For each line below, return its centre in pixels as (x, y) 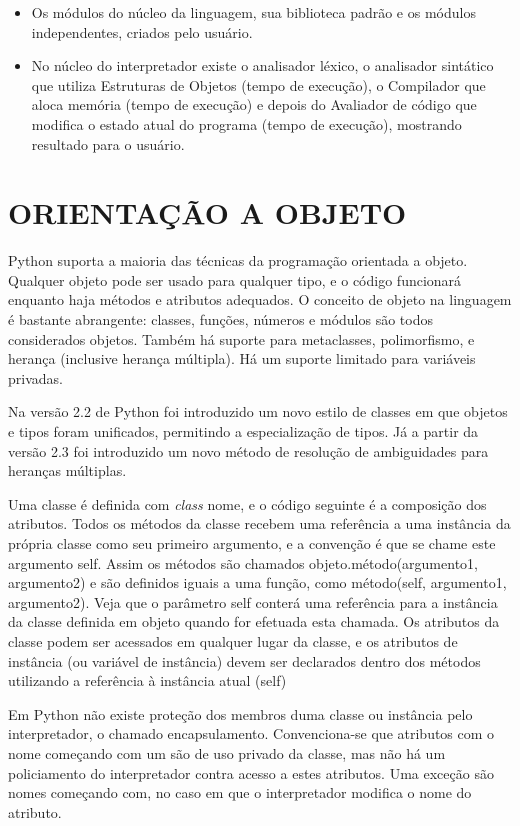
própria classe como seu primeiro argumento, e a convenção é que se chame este (252, 543)
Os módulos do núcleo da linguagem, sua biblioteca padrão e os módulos (253, 12)
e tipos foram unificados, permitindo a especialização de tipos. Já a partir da (243, 431)
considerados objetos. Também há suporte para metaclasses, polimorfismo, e (241, 338)
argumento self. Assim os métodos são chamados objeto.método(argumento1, (243, 562)
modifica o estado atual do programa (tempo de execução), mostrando (246, 123)
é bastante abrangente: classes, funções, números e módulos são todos (220, 319)
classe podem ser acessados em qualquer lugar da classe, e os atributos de (233, 640)
